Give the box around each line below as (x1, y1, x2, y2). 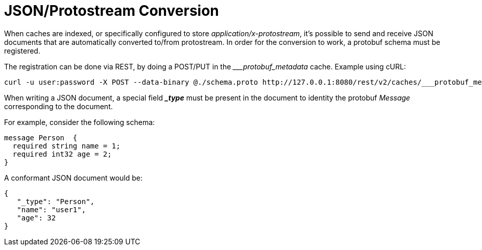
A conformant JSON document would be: (4, 173, 142, 182)
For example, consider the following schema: (4, 117, 155, 127)
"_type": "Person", (17, 197, 95, 206)
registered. (4, 46, 40, 55)
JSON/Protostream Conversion (4, 2, 219, 19)
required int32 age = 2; (12, 149, 112, 158)
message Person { (4, 133, 78, 142)
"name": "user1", (17, 205, 86, 214)
